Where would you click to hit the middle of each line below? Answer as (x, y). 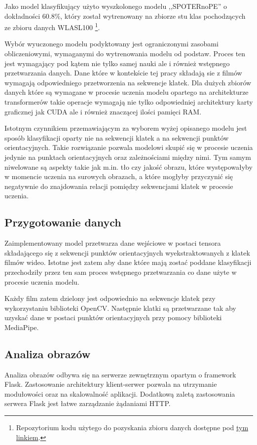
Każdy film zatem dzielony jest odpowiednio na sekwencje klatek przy (110, 298)
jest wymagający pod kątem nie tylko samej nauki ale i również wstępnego (117, 63)
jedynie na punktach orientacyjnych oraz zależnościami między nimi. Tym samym (128, 157)
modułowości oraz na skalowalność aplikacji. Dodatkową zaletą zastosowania (120, 393)
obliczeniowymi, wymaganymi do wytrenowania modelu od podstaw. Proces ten (125, 54)
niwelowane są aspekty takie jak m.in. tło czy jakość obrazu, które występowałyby (128, 167)
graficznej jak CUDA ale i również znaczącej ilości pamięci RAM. (103, 111)
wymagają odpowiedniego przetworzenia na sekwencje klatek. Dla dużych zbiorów (128, 82)
